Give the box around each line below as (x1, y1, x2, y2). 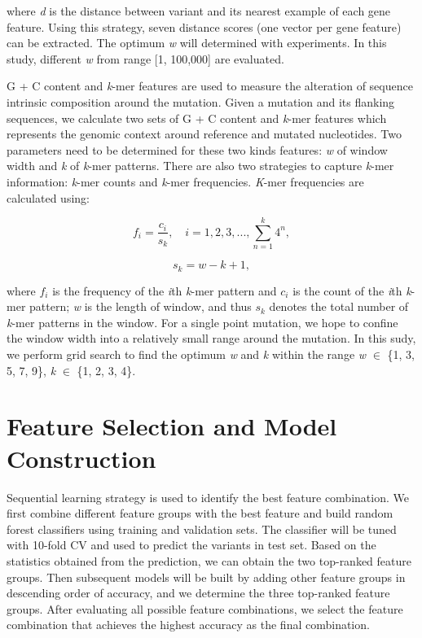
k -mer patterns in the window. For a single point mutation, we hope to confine (7, 313, 398, 330)
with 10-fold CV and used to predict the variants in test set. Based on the (7, 536, 376, 553)
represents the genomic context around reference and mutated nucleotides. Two (7, 125, 402, 142)
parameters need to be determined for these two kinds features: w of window (7, 141, 388, 158)
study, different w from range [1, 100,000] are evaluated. (7, 50, 284, 67)
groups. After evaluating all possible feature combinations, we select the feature (7, 600, 403, 617)
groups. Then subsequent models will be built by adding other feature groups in (7, 568, 406, 585)
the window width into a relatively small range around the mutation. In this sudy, (7, 330, 416, 347)
